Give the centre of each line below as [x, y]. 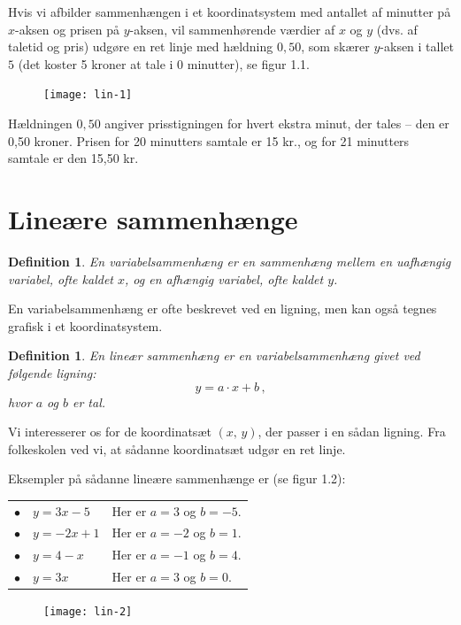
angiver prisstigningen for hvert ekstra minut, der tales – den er [277, 123]
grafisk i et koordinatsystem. [85, 325]
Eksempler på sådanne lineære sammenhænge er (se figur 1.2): [177, 478]
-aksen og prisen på [68, 29]
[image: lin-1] [88, 95]
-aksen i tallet [417, 46]
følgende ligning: [52, 372]
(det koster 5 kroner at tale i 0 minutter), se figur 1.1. [164, 63]
